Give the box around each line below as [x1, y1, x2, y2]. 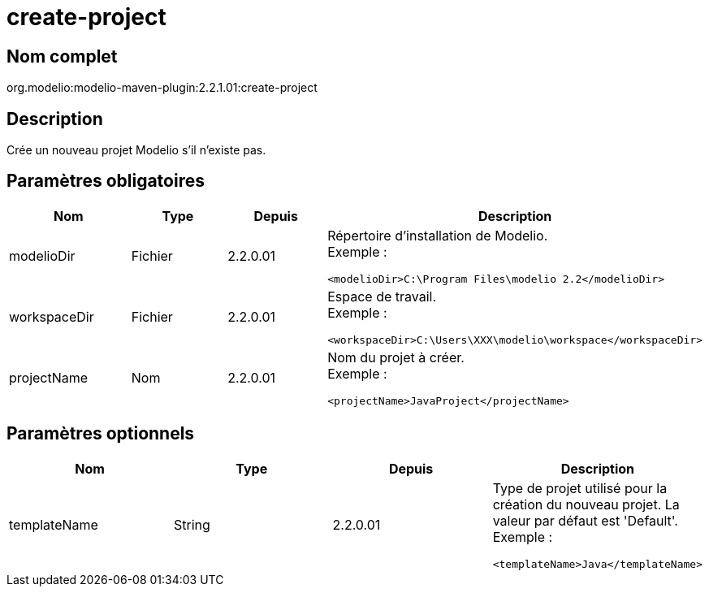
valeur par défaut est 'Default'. [492, 512, 678, 529]
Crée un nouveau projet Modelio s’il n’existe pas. [6, 143, 266, 158]
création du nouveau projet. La [492, 496, 680, 513]
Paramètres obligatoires [6, 171, 205, 192]
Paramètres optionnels [6, 423, 195, 444]
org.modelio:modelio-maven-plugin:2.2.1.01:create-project [6, 80, 318, 95]
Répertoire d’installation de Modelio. [327, 227, 548, 244]
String [173, 517, 210, 534]
